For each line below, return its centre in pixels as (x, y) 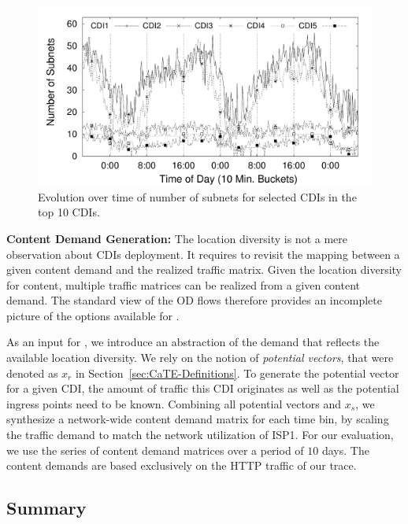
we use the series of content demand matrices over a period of (155, 450)
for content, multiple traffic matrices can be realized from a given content (184, 284)
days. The (345, 450)
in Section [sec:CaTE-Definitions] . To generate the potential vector (237, 373)
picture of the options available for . (93, 315)
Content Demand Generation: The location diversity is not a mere (177, 238)
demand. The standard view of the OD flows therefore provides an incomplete (194, 300)
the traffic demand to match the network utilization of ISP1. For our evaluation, (200, 435)
